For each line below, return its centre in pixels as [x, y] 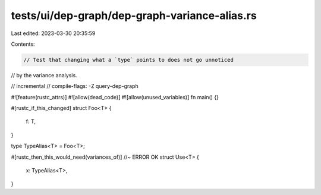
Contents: [23, 44]
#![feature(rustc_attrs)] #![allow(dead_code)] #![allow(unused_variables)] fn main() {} [115, 97]
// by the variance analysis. [44, 75]
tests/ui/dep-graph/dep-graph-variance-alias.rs [134, 15]
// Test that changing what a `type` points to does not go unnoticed [129, 60]
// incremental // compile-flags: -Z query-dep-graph [75, 86]
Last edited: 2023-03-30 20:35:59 [53, 33]
